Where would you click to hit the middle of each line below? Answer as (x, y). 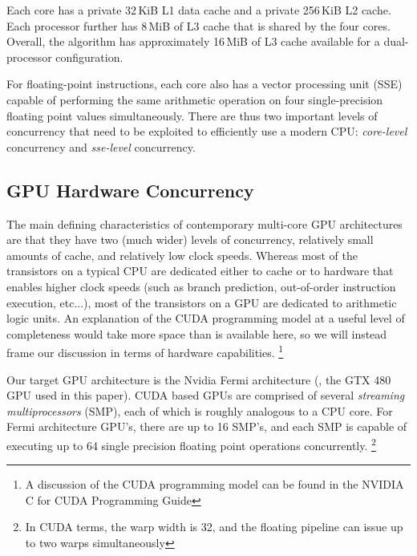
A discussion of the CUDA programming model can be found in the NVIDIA (215, 484)
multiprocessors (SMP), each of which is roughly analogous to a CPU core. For (200, 410)
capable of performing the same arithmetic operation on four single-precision (195, 99)
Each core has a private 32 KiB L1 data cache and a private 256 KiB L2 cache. (199, 10)
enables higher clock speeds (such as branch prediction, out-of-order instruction (201, 286)
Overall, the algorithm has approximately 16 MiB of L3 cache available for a (193, 41)
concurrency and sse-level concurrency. (101, 146)
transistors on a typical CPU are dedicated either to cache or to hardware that (200, 271)
